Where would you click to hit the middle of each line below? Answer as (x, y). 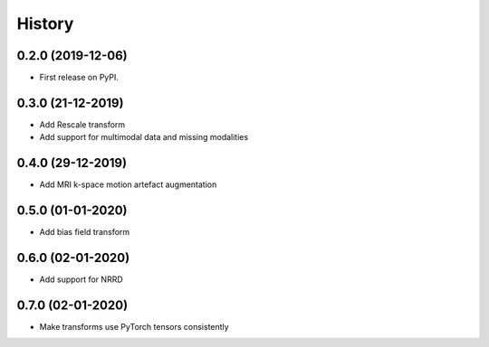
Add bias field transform (85, 232)
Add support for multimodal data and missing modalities (144, 137)
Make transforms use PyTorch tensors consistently (134, 326)
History (45, 23)
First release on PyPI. (79, 78)
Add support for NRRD (81, 279)
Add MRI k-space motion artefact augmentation (128, 184)
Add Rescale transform (82, 124)
